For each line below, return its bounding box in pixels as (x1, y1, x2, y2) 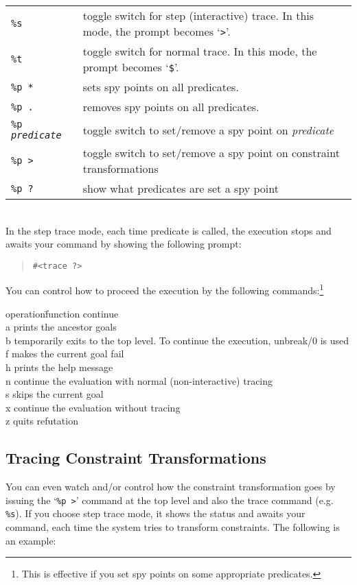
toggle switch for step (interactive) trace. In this (82, 8, 314, 23)
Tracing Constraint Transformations (5, 447, 266, 468)
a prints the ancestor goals (5, 320, 117, 334)
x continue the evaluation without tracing (5, 400, 181, 414)
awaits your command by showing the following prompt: (5, 237, 242, 251)
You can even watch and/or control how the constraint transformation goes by (5, 479, 336, 494)
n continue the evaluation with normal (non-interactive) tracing (5, 373, 273, 387)
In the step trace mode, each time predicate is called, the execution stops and (5, 223, 332, 237)
